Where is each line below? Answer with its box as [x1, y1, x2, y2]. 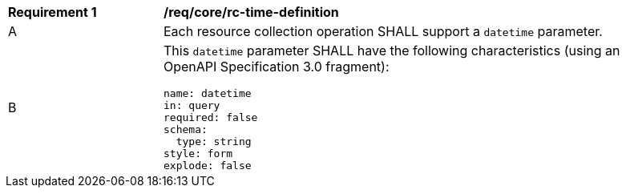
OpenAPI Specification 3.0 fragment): [164, 59, 390, 75]
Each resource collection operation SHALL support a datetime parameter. [164, 23, 603, 39]
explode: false [164, 160, 252, 172]
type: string [176, 135, 252, 148]
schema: [164, 123, 208, 135]
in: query [164, 99, 220, 111]
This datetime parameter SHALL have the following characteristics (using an [164, 42, 620, 59]
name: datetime [164, 87, 252, 99]
